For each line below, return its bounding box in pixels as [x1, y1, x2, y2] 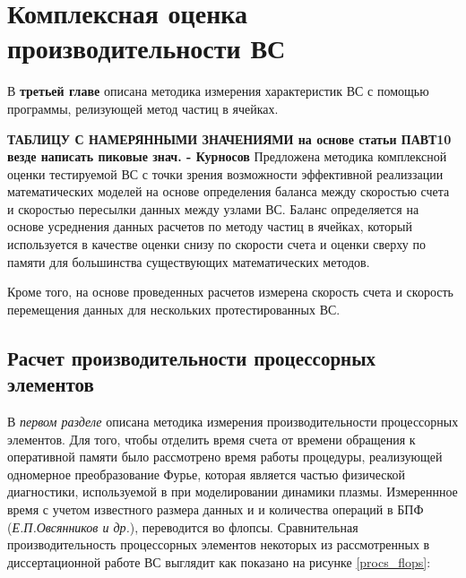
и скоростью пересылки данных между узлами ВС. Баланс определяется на [7, 199, 419, 218]
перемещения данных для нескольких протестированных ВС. [7, 299, 341, 318]
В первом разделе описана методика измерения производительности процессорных [7, 412, 459, 431]
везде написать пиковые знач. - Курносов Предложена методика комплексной [7, 147, 447, 166]
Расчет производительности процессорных [7, 343, 376, 371]
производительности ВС [7, 30, 286, 66]
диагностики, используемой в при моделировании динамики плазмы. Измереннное [7, 482, 458, 501]
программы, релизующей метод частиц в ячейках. [7, 99, 279, 117]
